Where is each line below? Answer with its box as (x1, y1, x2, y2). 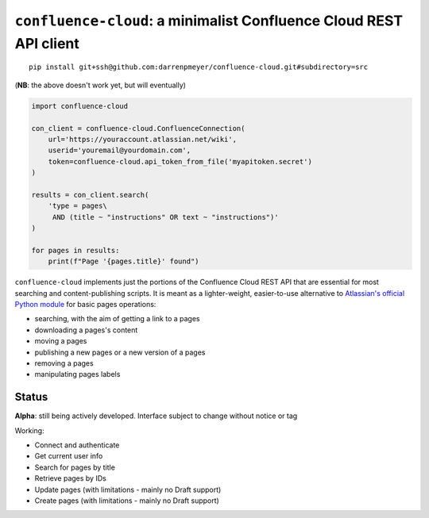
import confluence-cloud (31, 102, 129, 110)
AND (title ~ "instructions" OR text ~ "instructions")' (52, 213, 279, 221)
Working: (14, 425, 44, 436)
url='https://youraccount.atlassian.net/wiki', (48, 135, 238, 144)
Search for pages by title (34, 462, 115, 472)
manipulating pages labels (34, 370, 121, 379)
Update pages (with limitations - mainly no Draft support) (34, 485, 222, 494)
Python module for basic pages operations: (14, 299, 157, 309)
